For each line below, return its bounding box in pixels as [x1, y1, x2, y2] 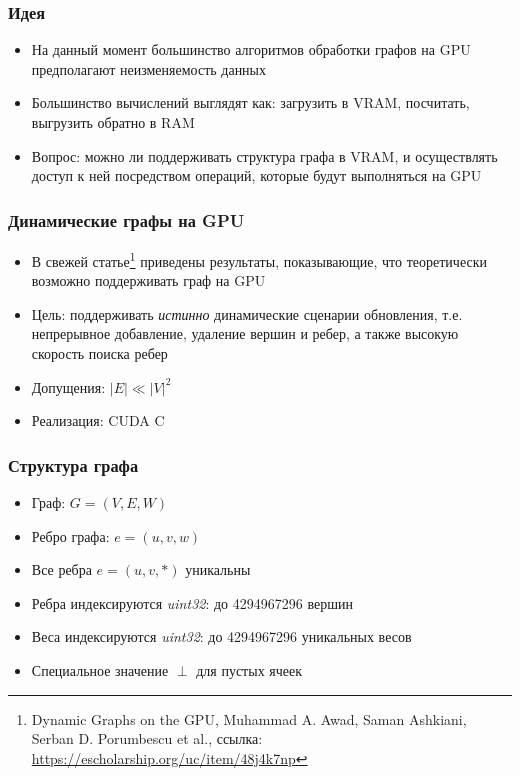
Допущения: [31, 376, 106, 397]
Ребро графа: [31, 525, 110, 546]
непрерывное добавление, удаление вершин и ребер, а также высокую [31, 323, 459, 344]
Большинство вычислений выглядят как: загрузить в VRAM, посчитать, [31, 92, 470, 113]
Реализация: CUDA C [31, 410, 165, 431]
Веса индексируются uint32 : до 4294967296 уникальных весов [31, 626, 412, 647]
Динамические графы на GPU [8, 207, 245, 232]
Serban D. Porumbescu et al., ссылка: [31, 728, 263, 749]
